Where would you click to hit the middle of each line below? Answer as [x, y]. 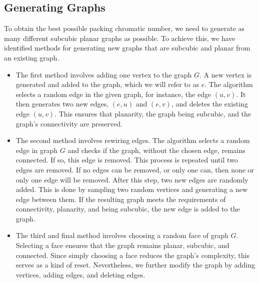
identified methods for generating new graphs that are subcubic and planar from [127, 48]
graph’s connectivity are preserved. [69, 123]
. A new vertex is [225, 74]
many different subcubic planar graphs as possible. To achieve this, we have [120, 38]
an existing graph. [32, 57]
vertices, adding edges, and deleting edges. [80, 274]
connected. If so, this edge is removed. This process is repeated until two [127, 160]
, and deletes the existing [209, 104]
